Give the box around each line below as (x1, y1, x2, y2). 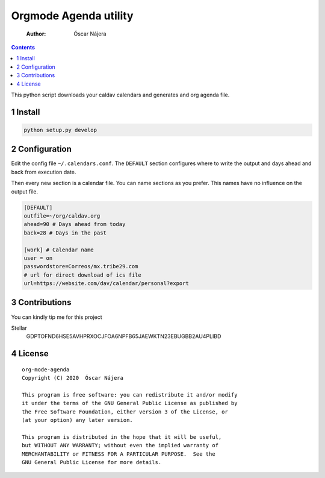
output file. (11, 187, 39, 195)
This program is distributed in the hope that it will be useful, (22, 433, 222, 440)
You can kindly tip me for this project (11, 313, 102, 321)
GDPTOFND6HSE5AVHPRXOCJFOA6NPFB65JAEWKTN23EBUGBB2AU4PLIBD (26, 333, 221, 340)
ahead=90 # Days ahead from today (23, 221, 126, 228)
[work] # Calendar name (23, 246, 94, 253)
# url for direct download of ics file (23, 271, 141, 278)
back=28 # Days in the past (23, 229, 107, 236)
